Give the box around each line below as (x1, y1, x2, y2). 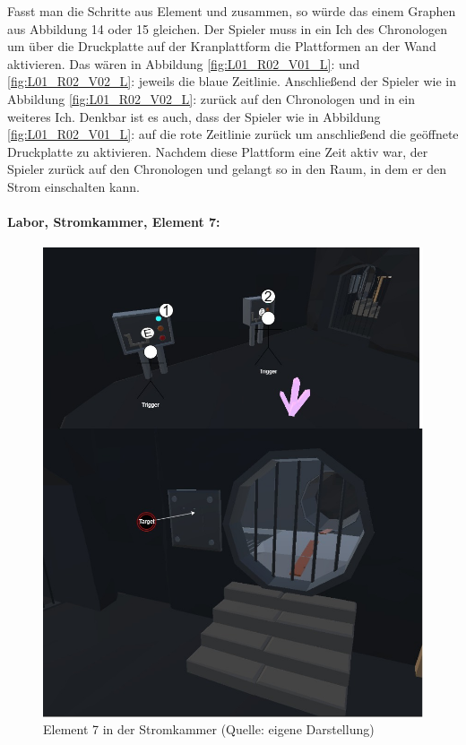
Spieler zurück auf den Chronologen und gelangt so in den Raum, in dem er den (7, 160, 447, 178)
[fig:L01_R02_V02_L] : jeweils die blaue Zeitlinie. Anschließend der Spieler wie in (7, 72, 456, 91)
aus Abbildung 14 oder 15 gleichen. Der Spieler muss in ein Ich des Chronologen (7, 19, 448, 38)
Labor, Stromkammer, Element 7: (7, 212, 220, 231)
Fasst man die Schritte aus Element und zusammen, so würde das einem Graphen (7, 2, 456, 20)
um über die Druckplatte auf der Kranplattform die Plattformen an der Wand (7, 37, 436, 56)
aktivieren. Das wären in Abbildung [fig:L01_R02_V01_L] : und (7, 54, 360, 73)
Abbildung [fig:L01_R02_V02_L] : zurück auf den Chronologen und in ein (7, 89, 415, 108)
